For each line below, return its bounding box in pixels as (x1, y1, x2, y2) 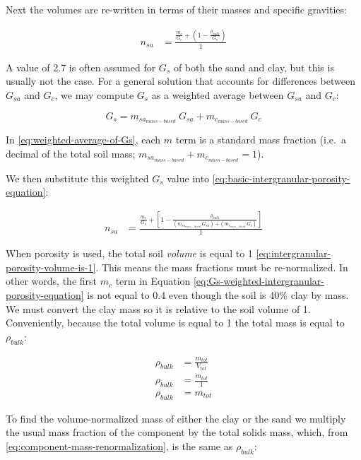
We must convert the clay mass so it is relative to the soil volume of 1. (6, 301, 311, 316)
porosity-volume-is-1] (6, 259, 96, 274)
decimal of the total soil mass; (6, 146, 136, 160)
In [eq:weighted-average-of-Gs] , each (6, 132, 161, 147)
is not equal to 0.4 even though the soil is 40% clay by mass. (87, 288, 349, 302)
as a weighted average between (151, 87, 284, 102)
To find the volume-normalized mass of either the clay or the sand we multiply (6, 411, 346, 425)
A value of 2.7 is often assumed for (6, 59, 156, 74)
